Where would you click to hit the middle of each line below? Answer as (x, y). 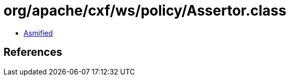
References (33, 52)
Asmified (38, 33)
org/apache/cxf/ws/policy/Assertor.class (145, 11)
